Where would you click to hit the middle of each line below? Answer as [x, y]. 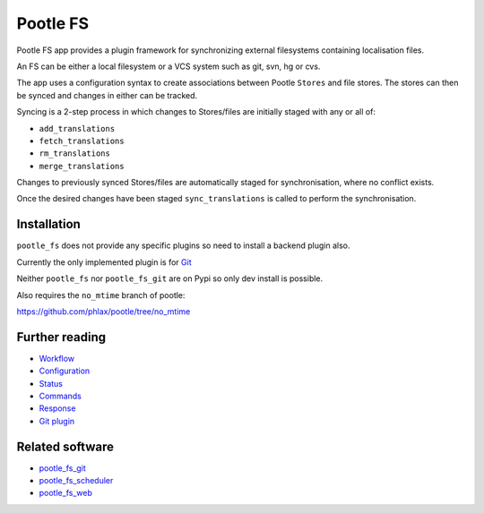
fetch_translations [82, 141]
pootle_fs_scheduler [76, 481]
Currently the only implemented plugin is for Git [104, 262]
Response [57, 408]
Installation [48, 224]
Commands [60, 396]
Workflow [57, 358]
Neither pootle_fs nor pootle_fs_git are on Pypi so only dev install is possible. [170, 278]
